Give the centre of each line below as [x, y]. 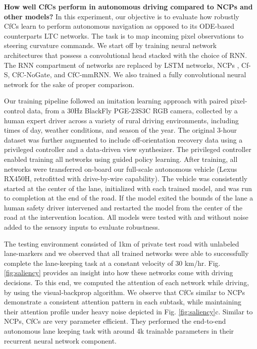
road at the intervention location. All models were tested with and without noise [126, 217]
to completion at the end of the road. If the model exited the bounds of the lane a [128, 198]
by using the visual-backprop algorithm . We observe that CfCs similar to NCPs [125, 292]
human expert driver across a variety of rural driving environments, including [121, 120]
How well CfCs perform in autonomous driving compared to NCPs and [128, 6]
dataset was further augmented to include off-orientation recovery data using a [123, 139]
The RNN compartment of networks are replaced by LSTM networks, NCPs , [122, 65]
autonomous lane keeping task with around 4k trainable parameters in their [119, 331]
